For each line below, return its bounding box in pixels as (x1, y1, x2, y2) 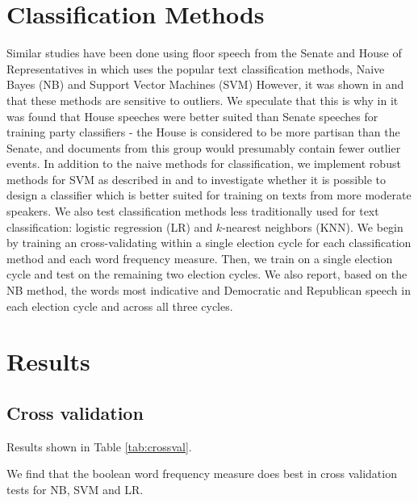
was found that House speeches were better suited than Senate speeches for (6, 107, 378, 124)
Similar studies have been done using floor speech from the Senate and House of (6, 44, 402, 61)
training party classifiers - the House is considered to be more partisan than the (6, 124, 400, 140)
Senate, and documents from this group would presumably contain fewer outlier (6, 139, 401, 156)
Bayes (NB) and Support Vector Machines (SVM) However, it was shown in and (6, 76, 404, 93)
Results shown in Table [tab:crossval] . (6, 438, 192, 455)
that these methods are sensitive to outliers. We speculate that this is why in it (6, 91, 399, 108)
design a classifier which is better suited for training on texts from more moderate (6, 187, 412, 203)
